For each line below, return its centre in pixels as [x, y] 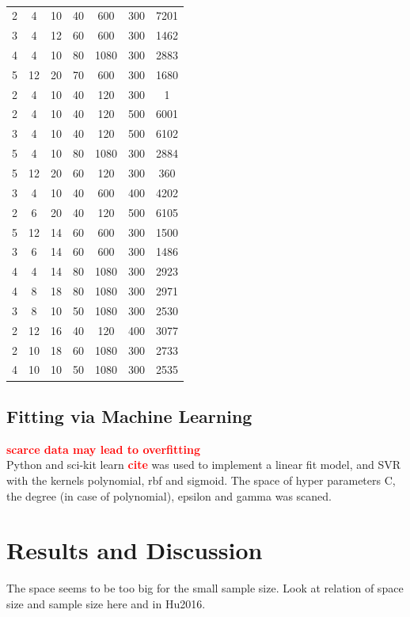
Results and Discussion [135, 550]
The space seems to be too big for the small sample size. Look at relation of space [205, 588]
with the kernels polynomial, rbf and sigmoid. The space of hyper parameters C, [201, 480]
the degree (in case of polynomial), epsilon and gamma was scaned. [169, 495]
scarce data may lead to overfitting [103, 449]
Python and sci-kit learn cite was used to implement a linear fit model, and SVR [204, 465]
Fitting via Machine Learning [129, 415]
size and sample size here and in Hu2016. [106, 603]
